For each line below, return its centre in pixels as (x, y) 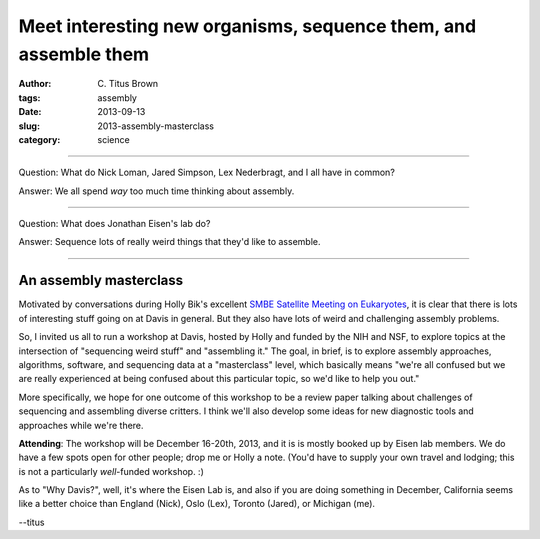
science (113, 139)
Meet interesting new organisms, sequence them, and (247, 26)
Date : (30, 112)
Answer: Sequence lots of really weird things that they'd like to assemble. (169, 242)
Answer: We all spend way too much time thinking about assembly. (156, 191)
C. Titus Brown (128, 84)
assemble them (84, 54)
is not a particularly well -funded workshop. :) (111, 471)
